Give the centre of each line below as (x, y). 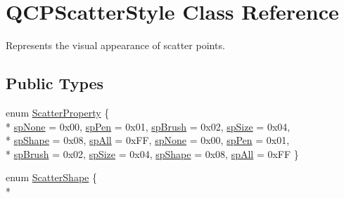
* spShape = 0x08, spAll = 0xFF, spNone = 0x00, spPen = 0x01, (148, 140)
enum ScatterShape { (51, 177)
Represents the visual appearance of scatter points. (115, 45)
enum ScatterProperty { (58, 112)
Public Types (55, 83)
